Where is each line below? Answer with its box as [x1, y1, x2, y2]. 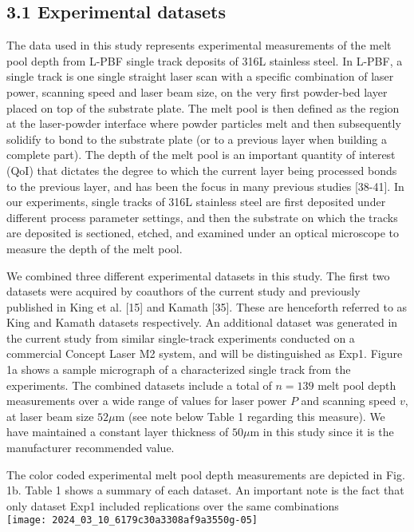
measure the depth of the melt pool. [6, 240, 183, 256]
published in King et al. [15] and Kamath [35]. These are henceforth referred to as [6, 298, 408, 315]
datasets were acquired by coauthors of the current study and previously [6, 283, 361, 300]
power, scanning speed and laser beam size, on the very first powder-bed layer [6, 83, 388, 100]
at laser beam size [6, 407, 94, 424]
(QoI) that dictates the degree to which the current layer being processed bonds [6, 161, 397, 178]
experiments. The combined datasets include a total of [6, 376, 272, 393]
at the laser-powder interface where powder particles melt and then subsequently [6, 115, 401, 132]
